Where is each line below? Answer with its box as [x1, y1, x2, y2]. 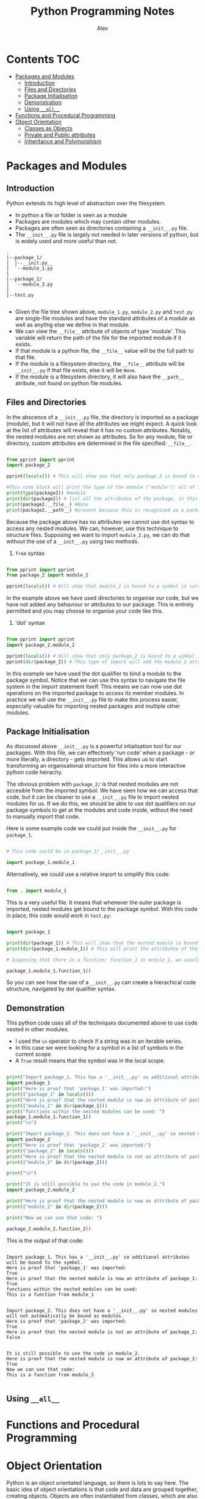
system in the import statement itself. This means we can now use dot [6, 683, 182, 690]
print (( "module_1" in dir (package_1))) [6, 1102, 108, 1109]
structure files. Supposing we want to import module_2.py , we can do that [6, 531, 190, 539]
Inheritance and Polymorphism [24, 138, 102, 145]
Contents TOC [6, 52, 80, 66]
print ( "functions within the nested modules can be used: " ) [6, 1108, 165, 1114]
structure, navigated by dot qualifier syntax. [6, 985, 117, 993]
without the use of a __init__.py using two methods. [6, 537, 139, 545]
